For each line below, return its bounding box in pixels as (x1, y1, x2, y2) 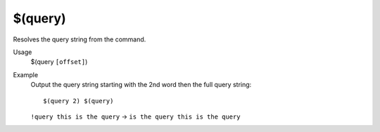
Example (13, 70, 39, 79)
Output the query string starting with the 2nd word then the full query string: (30, 81, 252, 89)
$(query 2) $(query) (43, 97, 114, 105)
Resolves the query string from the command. (13, 35, 146, 44)
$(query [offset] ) (30, 58, 88, 66)
